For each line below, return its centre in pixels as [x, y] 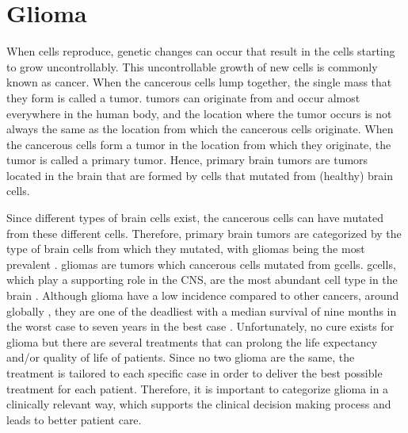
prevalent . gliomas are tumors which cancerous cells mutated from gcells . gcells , [201, 264]
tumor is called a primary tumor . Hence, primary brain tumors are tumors [187, 160]
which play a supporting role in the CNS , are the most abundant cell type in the [202, 280]
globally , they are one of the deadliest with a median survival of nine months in [202, 310]
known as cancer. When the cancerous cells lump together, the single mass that [199, 82]
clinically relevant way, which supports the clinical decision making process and [199, 404]
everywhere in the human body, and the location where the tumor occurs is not [199, 113]
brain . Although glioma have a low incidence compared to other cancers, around [203, 295]
